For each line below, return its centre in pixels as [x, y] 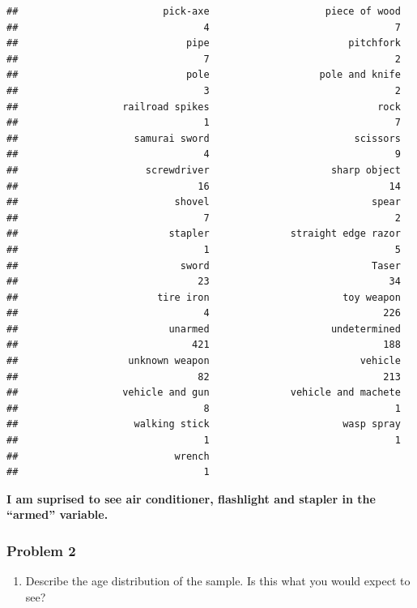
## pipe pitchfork [204, 43]
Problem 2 [41, 550]
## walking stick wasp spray [204, 424]
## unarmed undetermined [204, 329]
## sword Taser [204, 265]
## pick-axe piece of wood [204, 11]
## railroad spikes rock [204, 107]
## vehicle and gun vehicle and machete [204, 393]
